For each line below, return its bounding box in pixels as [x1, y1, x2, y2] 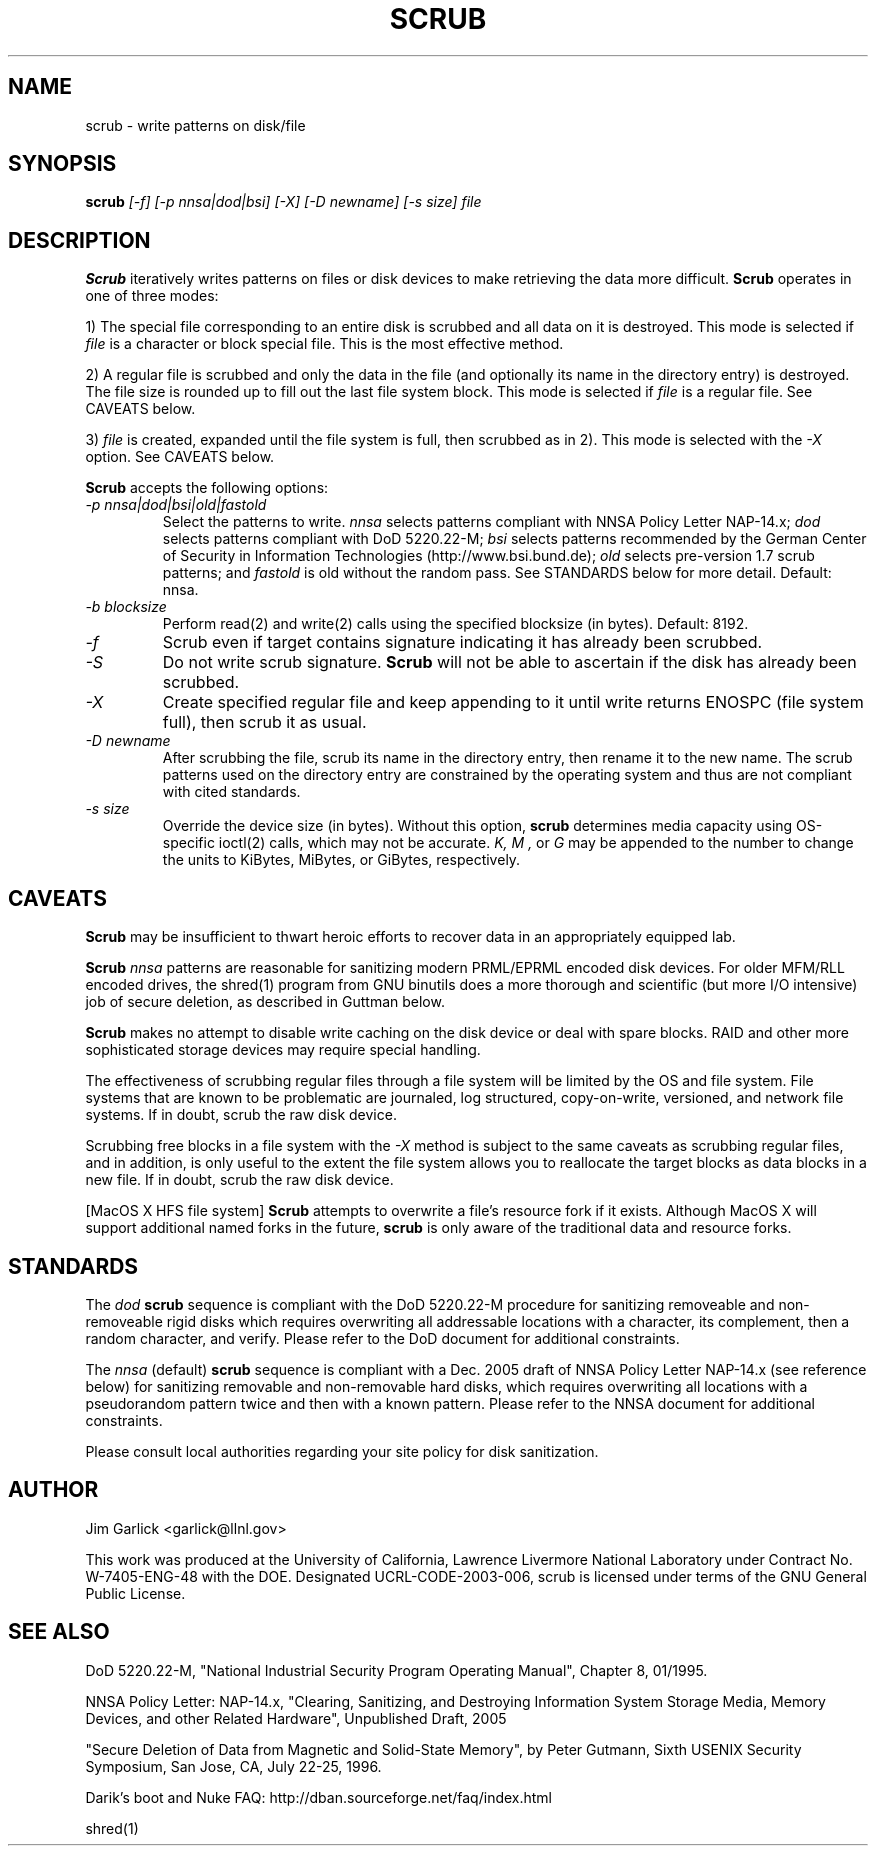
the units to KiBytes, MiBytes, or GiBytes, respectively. [162, 851, 521, 869]
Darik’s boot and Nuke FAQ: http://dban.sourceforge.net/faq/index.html [85, 1788, 553, 1806]
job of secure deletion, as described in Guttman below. [85, 993, 445, 1011]
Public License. [85, 1584, 186, 1602]
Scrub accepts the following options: [85, 479, 329, 497]
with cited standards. [162, 783, 301, 801]
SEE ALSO [8, 1619, 110, 1645]
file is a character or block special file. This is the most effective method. [85, 335, 564, 353]
